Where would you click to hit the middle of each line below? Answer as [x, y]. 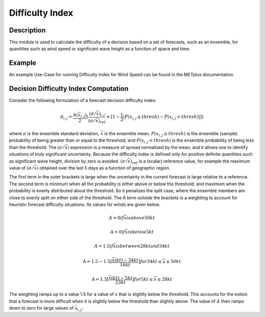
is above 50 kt [141, 218]
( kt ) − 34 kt [127, 260]
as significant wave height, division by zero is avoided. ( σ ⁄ [68, 161]
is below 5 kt [141, 232]
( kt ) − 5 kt [122, 278]
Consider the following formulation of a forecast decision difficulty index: [83, 100]
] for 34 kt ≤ [150, 261]
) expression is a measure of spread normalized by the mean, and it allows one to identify [158, 147]
